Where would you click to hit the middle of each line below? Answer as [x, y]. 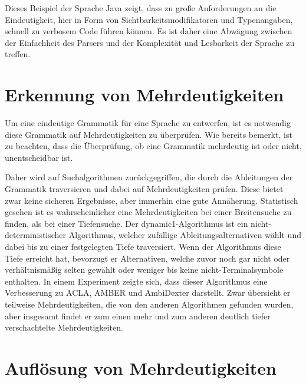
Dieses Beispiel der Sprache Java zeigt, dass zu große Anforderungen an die [141, 8]
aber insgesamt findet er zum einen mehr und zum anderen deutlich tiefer [138, 316]
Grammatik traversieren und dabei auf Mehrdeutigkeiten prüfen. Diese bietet [144, 189]
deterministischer [36, 235]
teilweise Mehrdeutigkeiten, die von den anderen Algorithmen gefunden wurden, [149, 304]
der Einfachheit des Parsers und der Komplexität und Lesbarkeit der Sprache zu [150, 42]
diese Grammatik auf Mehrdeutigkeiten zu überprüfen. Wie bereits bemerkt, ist [149, 134]
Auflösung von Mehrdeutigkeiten [141, 367]
